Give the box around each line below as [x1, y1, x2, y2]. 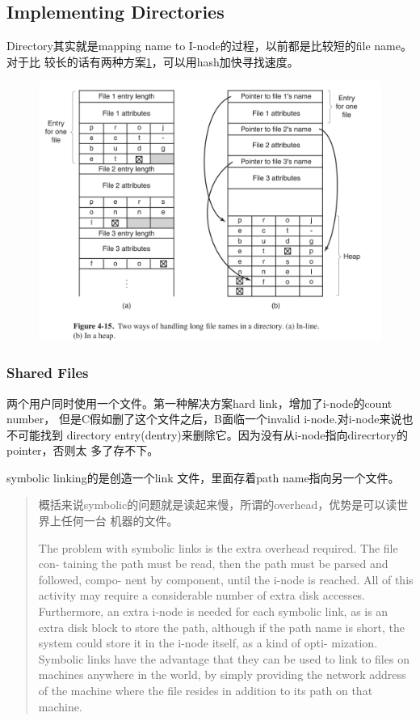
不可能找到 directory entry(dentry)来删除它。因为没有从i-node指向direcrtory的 [6, 426, 408, 443]
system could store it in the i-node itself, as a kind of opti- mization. [38, 634, 378, 651]
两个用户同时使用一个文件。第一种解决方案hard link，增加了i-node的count [6, 394, 393, 411]
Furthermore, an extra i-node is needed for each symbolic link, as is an [38, 603, 388, 620]
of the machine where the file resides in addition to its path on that [38, 682, 373, 699]
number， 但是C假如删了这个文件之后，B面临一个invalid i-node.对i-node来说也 [6, 410, 414, 427]
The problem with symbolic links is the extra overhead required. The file [38, 539, 398, 556]
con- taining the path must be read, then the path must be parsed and [38, 555, 388, 572]
